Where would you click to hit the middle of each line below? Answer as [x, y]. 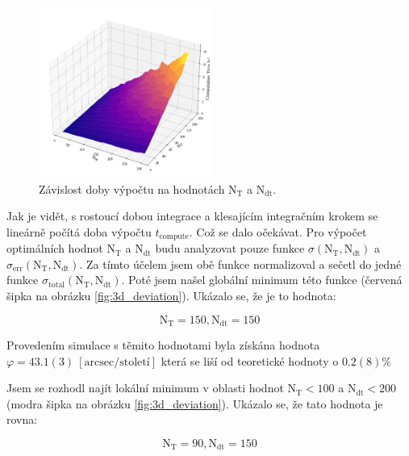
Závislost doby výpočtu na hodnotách [132, 188]
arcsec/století [117, 362]
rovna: [22, 419]
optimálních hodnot [55, 248]
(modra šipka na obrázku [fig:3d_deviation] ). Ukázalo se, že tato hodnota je [195, 403]
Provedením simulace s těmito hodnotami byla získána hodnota [163, 345]
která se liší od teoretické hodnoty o [250, 360]
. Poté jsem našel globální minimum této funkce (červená [262, 280]
